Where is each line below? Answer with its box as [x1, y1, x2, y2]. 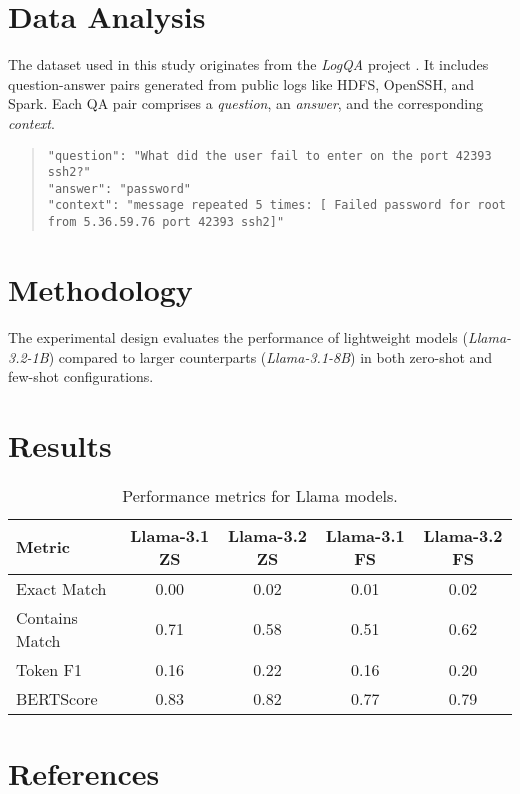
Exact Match [16, 576, 107, 600]
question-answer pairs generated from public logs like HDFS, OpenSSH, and [8, 73, 475, 94]
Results [8, 424, 112, 465]
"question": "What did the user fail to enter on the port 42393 [47, 148, 492, 163]
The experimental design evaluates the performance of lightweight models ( [8, 326, 468, 347]
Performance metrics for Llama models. [122, 483, 398, 507]
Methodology [8, 268, 193, 309]
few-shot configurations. [8, 366, 154, 387]
